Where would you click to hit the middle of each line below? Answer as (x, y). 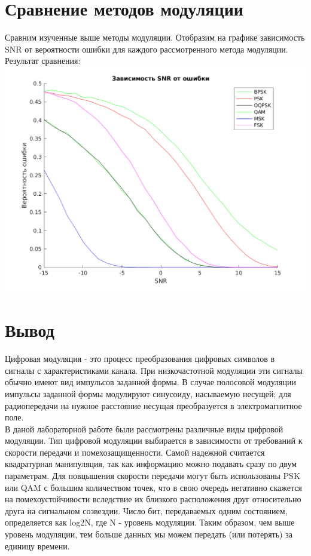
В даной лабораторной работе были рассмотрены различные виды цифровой (144, 428)
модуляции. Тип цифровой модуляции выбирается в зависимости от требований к (154, 440)
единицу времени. (37, 546)
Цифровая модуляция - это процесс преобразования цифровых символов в (140, 359)
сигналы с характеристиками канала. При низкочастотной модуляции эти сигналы (154, 370)
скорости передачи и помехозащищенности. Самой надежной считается (135, 452)
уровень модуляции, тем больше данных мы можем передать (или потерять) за (149, 534)
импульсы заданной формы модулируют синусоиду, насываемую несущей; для (148, 393)
